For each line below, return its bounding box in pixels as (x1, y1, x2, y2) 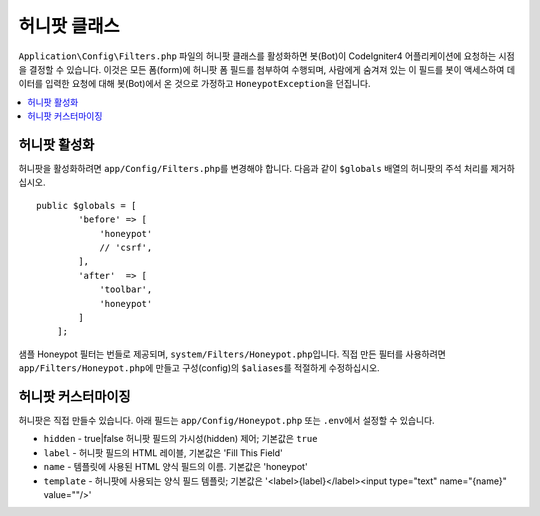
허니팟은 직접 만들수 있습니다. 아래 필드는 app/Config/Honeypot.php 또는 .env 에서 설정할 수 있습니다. (18, 415, 435, 426)
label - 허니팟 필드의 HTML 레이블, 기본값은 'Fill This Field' (43, 446, 284, 459)
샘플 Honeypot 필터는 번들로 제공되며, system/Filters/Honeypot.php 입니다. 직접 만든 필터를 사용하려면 (18, 348, 447, 360)
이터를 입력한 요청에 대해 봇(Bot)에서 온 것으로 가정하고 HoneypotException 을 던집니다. (18, 78, 371, 90)
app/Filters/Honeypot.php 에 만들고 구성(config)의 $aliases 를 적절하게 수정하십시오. (18, 362, 380, 374)
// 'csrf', (99, 241, 153, 253)
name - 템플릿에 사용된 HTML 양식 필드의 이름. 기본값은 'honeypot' (43, 461, 309, 473)
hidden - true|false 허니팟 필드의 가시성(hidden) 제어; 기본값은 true (43, 433, 318, 445)
